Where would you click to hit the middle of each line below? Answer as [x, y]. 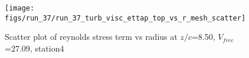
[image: [20, 8]
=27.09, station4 [35, 48]
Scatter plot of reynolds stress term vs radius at [91, 37]
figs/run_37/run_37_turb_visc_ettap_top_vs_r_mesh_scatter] [125, 18]
